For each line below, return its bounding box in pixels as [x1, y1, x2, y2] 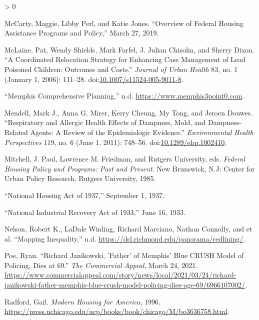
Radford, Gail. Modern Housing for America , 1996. [4, 296, 160, 306]
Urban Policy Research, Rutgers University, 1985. [4, 173, 156, 183]
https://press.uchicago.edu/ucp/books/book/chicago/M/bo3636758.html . [4, 306, 229, 316]
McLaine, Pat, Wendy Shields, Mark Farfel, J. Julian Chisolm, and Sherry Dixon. [4, 44, 254, 54]
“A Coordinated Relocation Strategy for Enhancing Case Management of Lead [4, 54, 245, 64]
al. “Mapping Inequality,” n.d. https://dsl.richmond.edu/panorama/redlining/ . [4, 233, 245, 243]
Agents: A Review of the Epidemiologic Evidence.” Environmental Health [30, 126, 253, 137]
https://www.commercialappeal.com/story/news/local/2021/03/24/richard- [4, 269, 236, 280]
